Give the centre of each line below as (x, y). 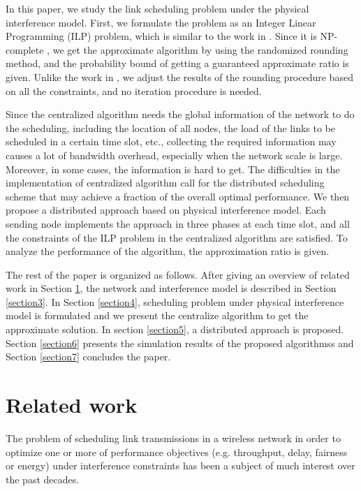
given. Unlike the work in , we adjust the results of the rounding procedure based (179, 76)
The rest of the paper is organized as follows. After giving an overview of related (178, 274)
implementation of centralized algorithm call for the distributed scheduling (165, 183)
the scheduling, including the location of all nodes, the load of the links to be (170, 127)
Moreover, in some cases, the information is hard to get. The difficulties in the (173, 169)
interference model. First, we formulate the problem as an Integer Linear (161, 22)
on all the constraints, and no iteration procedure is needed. (134, 90)
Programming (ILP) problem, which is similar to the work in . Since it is (161, 36)
